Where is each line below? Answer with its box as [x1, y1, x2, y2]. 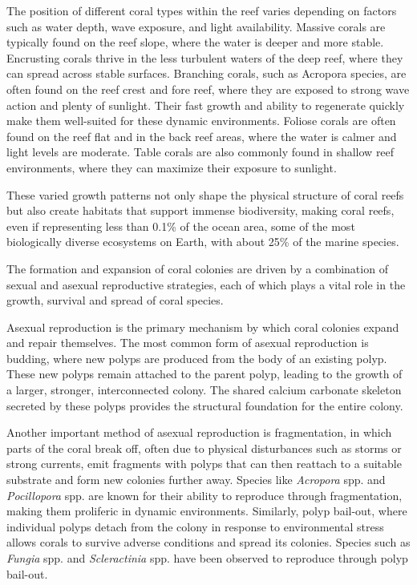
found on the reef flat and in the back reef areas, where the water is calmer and [6, 127, 397, 144]
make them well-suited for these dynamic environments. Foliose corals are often [6, 112, 396, 129]
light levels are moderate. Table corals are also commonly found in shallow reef [6, 143, 395, 160]
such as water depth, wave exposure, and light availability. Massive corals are [6, 18, 386, 34]
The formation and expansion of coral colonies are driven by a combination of [6, 260, 388, 276]
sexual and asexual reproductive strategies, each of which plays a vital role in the [6, 276, 406, 292]
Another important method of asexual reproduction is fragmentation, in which [6, 424, 392, 441]
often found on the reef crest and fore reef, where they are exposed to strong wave [6, 80, 410, 97]
